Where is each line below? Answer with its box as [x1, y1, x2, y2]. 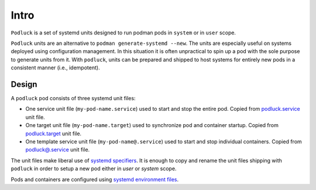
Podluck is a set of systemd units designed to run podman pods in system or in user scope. [11, 29, 236, 36]
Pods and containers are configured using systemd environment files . [11, 175, 179, 183]
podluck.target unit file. [25, 130, 82, 137]
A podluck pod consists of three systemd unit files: [11, 95, 136, 102]
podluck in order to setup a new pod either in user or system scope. [11, 165, 177, 172]
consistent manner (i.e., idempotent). [11, 64, 100, 71]
